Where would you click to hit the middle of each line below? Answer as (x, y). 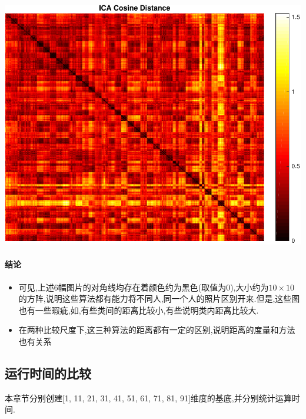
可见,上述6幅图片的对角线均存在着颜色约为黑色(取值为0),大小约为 (144, 287)
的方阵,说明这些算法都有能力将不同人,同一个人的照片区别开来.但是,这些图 (159, 298)
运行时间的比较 (48, 373)
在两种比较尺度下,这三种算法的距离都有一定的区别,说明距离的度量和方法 (157, 330)
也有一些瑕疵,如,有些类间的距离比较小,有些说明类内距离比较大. (139, 310)
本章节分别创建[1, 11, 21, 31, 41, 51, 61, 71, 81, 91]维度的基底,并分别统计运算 (148, 397)
